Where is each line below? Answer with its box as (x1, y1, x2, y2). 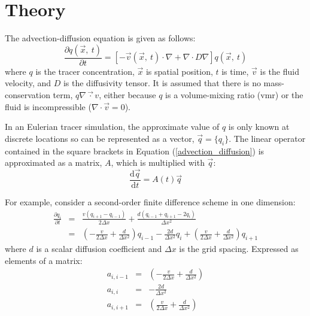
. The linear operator (229, 132, 306, 144)
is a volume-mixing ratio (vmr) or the (165, 88, 303, 101)
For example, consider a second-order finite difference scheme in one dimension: (5, 195, 296, 208)
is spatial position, (145, 65, 213, 77)
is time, (221, 65, 249, 77)
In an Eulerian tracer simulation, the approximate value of (5, 120, 220, 133)
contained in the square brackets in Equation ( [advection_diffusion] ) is (5, 144, 265, 157)
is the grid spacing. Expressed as (179, 242, 299, 255)
